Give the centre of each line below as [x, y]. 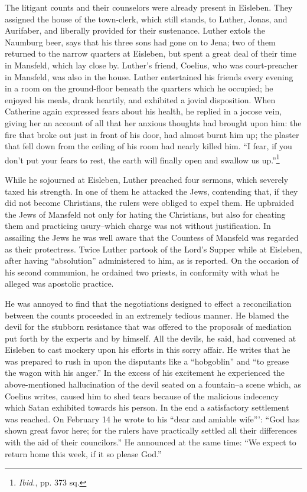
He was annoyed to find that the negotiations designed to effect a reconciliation [148, 303]
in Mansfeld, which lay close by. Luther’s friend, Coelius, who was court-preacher [151, 65]
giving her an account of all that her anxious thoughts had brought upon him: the [153, 122]
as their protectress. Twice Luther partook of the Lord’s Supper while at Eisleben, [153, 249]
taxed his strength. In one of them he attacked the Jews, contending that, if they [151, 191]
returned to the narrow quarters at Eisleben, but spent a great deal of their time [151, 53]
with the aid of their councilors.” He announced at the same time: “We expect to [151, 442]
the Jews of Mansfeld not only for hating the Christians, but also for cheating [145, 214]
